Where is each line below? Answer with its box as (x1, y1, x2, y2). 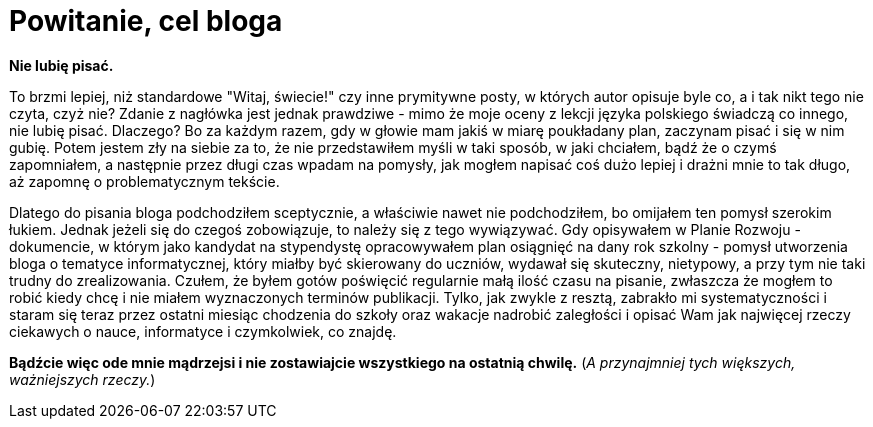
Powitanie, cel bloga (9, 4, 283, 38)
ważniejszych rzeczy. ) (9, 370, 156, 388)
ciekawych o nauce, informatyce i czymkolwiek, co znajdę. (9, 322, 397, 340)
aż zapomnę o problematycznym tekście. (9, 172, 280, 190)
